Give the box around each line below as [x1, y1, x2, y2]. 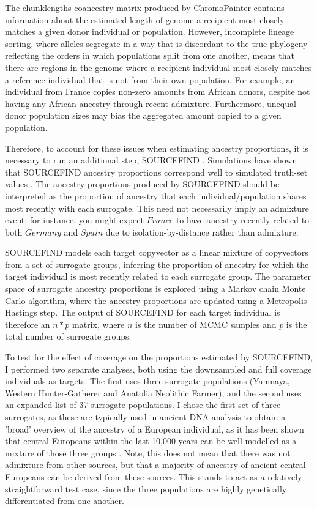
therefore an [5, 318, 50, 330]
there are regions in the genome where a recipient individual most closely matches [5, 61, 312, 73]
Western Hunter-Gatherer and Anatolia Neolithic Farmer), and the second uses [5, 386, 302, 399]
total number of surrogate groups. [5, 330, 132, 343]
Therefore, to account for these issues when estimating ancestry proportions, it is [5, 141, 308, 154]
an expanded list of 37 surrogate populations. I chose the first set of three [5, 398, 281, 411]
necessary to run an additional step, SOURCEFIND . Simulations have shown [5, 154, 297, 166]
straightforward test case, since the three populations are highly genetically [5, 482, 287, 495]
